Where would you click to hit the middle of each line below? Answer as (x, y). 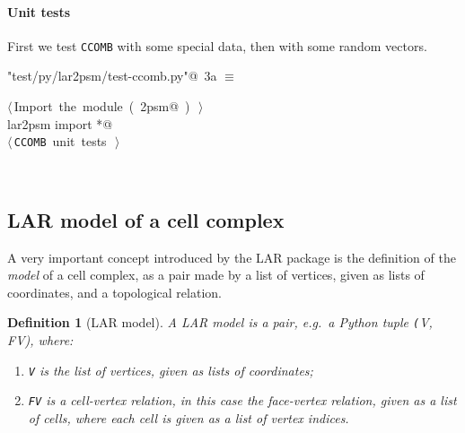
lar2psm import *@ (60, 123)
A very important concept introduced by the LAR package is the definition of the (232, 257)
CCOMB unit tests (60, 141)
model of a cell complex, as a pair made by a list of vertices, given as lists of (216, 275)
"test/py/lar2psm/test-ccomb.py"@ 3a (112, 76)
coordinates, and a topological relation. (114, 292)
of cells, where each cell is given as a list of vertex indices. (189, 418)
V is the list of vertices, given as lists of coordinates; (171, 370)
